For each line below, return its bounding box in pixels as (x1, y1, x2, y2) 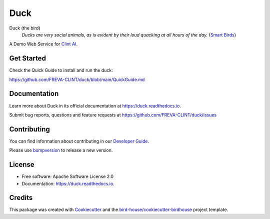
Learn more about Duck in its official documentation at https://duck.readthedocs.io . (9, 102, 181, 108)
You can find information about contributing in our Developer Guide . (9, 138, 149, 144)
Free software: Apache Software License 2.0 (21, 173, 114, 179)
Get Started (9, 54, 46, 62)
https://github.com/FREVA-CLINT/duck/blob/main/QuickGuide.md (9, 76, 145, 82)
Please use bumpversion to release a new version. (9, 147, 113, 153)
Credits (9, 193, 33, 202)
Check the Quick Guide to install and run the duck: (9, 67, 113, 73)
